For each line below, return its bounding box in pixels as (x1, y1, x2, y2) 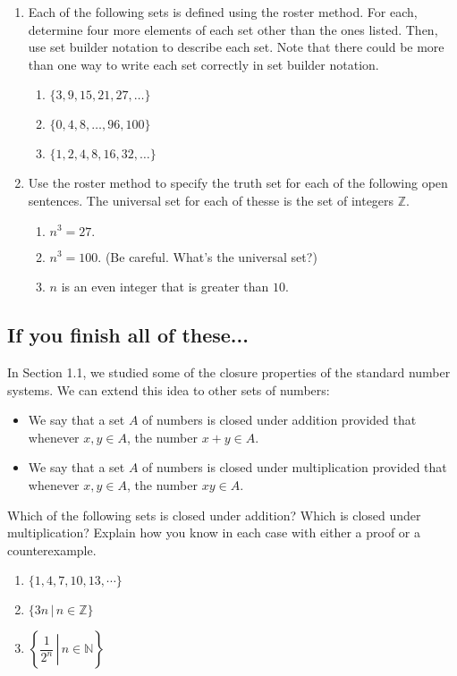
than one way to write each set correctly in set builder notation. (28, 55, 379, 73)
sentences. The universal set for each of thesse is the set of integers (28, 190, 394, 209)
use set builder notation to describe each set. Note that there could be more (28, 38, 444, 56)
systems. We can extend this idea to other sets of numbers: (7, 380, 330, 399)
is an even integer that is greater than (61, 277, 269, 296)
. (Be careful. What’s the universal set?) (97, 247, 317, 266)
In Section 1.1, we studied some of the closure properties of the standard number (7, 362, 451, 381)
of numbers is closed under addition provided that (142, 410, 417, 429)
